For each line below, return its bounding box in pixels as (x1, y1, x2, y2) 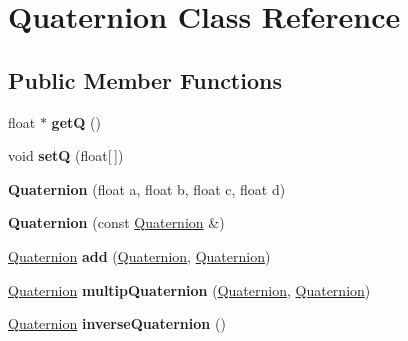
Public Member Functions (8, 64, 282, 95)
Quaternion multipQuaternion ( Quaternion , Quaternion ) (8, 279, 371, 300)
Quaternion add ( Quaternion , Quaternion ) (8, 245, 271, 266)
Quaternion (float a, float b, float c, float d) (8, 178, 286, 199)
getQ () (51, 111, 101, 132)
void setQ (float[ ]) (8, 145, 124, 166)
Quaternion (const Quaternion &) (8, 212, 225, 233)
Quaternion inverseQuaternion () (8, 313, 226, 334)
